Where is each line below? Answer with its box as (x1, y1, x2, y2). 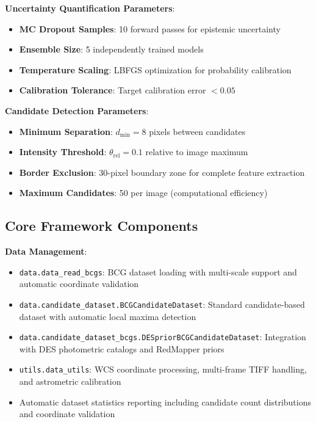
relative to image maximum (145, 145, 248, 158)
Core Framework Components (5, 216, 198, 235)
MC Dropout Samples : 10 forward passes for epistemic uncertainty (19, 22, 281, 35)
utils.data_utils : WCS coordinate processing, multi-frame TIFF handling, (19, 363, 307, 376)
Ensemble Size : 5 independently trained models (19, 43, 204, 56)
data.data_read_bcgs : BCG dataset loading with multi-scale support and (19, 265, 297, 278)
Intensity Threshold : (19, 145, 107, 158)
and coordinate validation (19, 407, 115, 420)
